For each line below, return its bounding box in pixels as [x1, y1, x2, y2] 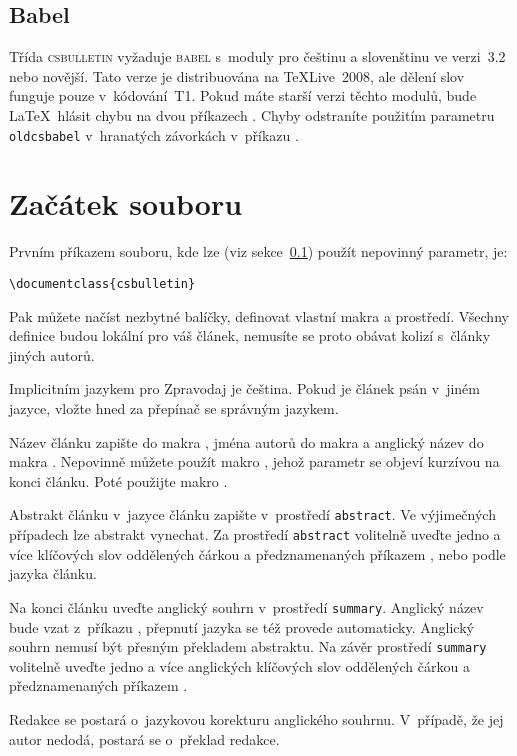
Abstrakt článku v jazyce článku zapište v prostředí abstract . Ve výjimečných [9, 504, 496, 525]
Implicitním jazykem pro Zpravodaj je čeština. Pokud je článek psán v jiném [9, 378, 481, 399]
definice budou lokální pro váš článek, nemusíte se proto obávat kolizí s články [9, 325, 491, 346]
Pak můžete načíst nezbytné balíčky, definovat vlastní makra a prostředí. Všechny [9, 305, 509, 326]
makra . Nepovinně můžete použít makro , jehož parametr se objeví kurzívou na [9, 451, 500, 472]
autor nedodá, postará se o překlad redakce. [9, 728, 280, 749]
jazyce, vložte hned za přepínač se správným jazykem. [9, 397, 339, 418]
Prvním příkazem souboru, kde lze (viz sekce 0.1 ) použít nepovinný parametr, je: [9, 241, 508, 262]
